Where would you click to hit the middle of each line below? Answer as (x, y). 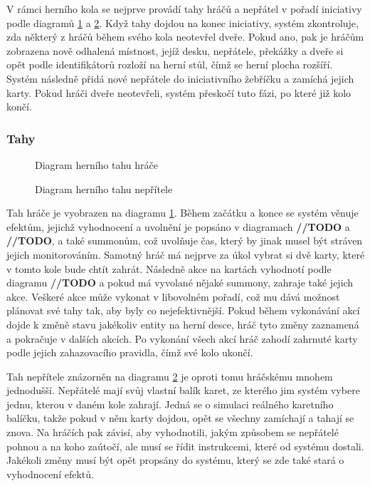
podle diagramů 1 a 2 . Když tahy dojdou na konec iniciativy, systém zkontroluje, (183, 22)
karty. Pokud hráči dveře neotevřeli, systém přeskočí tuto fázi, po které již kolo (179, 92)
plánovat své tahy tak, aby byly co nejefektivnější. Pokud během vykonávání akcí (183, 310)
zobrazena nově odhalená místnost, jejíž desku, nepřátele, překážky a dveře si (175, 50)
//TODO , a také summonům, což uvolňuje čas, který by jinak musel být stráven (185, 241)
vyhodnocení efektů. (50, 474)
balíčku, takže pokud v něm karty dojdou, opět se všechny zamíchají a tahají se (180, 418)
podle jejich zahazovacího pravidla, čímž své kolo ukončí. (130, 352)
